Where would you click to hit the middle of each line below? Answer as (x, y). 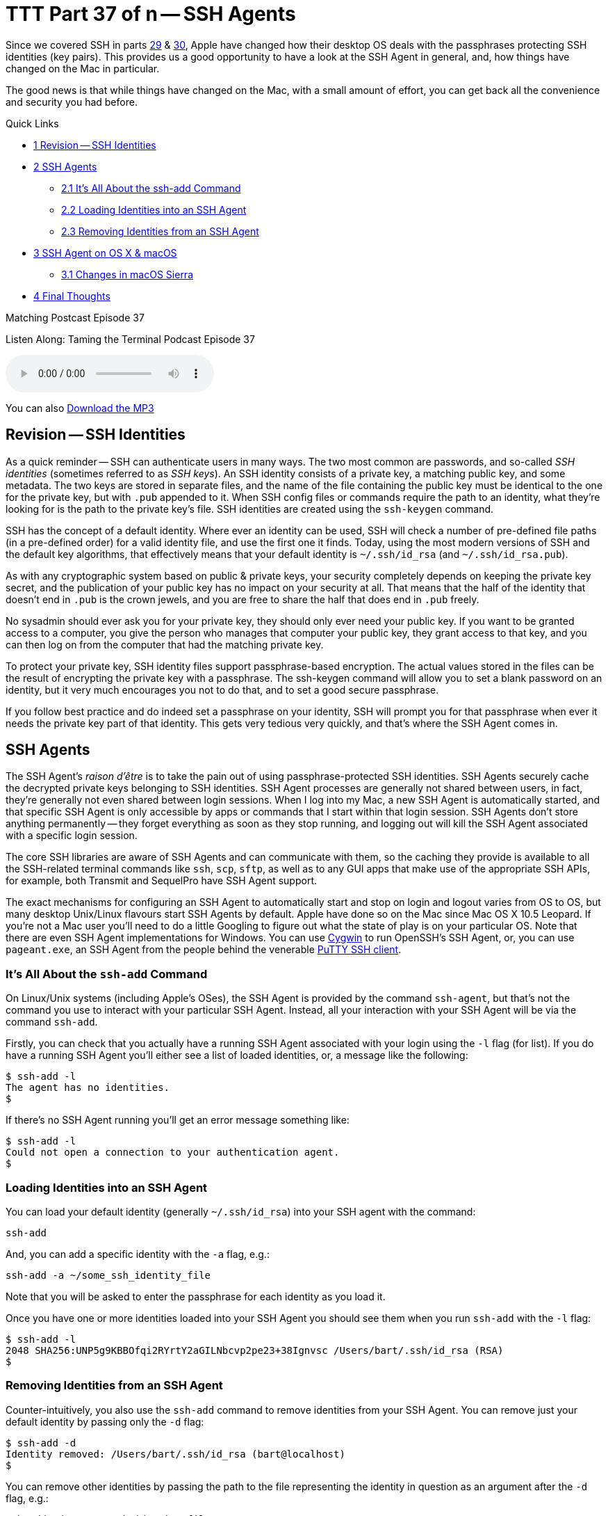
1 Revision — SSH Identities (95, 145)
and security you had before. (72, 102)
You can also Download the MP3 (80, 408)
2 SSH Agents (65, 166)
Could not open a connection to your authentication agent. (173, 1152)
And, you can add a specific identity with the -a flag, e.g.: (138, 1254)
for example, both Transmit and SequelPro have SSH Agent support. (161, 881)
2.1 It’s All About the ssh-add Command (151, 188)
